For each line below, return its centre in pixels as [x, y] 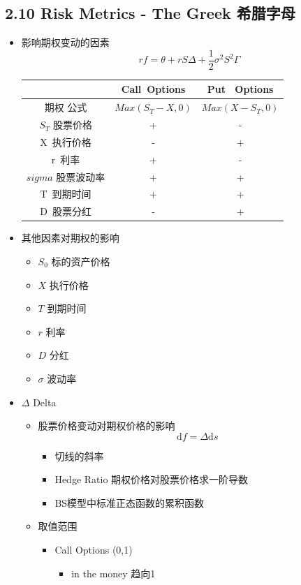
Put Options [240, 89]
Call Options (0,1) [94, 550]
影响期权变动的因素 [65, 42]
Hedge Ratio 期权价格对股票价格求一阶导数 [152, 479]
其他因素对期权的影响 [70, 238]
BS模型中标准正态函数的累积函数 [130, 502]
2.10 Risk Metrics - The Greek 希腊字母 [150, 13]
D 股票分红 [66, 211]
